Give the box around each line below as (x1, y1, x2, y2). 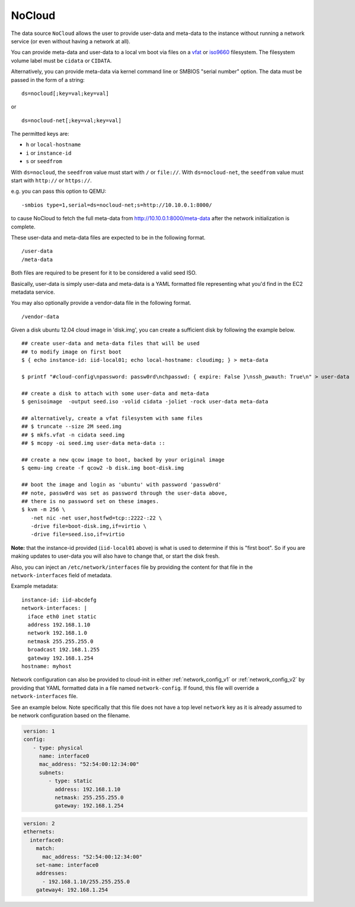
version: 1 (23, 727, 55, 734)
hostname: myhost (21, 663, 72, 670)
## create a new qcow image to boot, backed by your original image (21, 456, 225, 463)
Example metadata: (11, 583, 59, 590)
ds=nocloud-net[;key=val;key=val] (21, 117, 121, 124)
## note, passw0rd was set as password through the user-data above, (21, 489, 228, 497)
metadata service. (11, 288, 56, 295)
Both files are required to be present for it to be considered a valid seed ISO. (11, 269, 197, 276)
